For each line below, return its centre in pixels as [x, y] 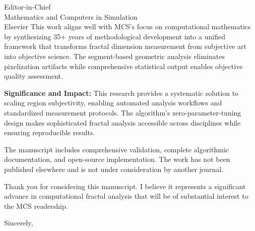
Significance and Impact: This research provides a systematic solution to [121, 93]
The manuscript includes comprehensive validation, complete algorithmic [117, 149]
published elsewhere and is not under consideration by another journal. [114, 169]
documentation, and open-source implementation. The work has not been [117, 159]
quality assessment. [34, 76]
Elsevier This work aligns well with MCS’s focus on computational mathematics [127, 26]
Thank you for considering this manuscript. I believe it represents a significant [125, 186]
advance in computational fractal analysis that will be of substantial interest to [126, 196]
